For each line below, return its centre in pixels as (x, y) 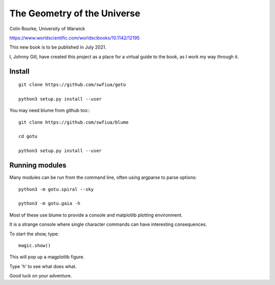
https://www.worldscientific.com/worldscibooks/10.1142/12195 (75, 38)
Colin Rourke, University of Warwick (47, 29)
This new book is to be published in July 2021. (58, 47)
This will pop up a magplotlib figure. (47, 257)
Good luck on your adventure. (41, 276)
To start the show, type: (34, 234)
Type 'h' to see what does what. (43, 266)
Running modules (38, 165)
